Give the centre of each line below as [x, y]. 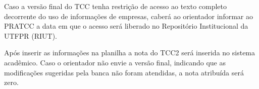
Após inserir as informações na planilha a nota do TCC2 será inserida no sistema [130, 53]
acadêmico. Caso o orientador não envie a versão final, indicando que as [115, 62]
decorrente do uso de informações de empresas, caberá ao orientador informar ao [128, 16]
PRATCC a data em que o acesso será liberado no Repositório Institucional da [126, 26]
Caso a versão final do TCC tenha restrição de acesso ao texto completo [116, 6]
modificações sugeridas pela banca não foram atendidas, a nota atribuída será [124, 72]
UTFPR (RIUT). [31, 35]
